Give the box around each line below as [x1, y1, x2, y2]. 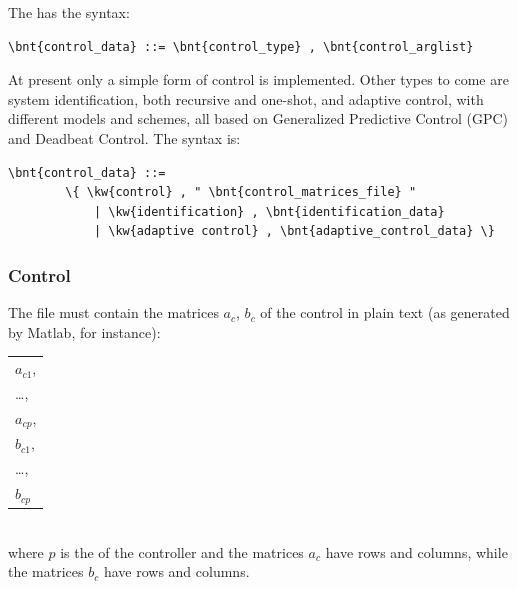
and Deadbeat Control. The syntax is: [8, 127, 241, 148]
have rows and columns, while [325, 541, 508, 562]
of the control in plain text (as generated [260, 302, 510, 323]
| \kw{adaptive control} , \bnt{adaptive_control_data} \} [93, 224, 495, 239]
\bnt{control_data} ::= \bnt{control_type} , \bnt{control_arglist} [8, 39, 474, 54]
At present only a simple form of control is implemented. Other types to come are [8, 69, 509, 90]
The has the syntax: [8, 2, 130, 22]
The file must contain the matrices [8, 302, 219, 323]
